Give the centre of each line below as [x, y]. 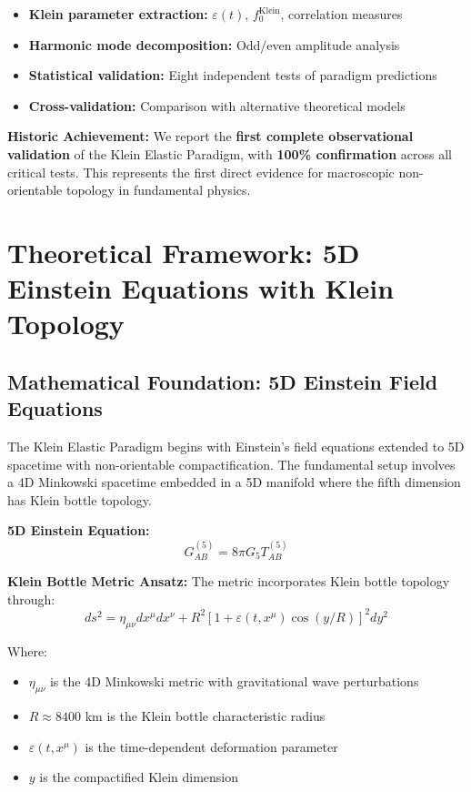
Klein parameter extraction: [118, 14]
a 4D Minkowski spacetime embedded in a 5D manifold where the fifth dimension [234, 482]
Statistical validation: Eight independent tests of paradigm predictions [233, 75]
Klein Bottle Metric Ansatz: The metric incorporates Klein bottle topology [229, 581]
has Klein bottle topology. [80, 499]
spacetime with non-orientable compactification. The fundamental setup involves [231, 464]
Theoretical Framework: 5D [184, 252]
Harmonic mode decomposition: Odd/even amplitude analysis [214, 44]
